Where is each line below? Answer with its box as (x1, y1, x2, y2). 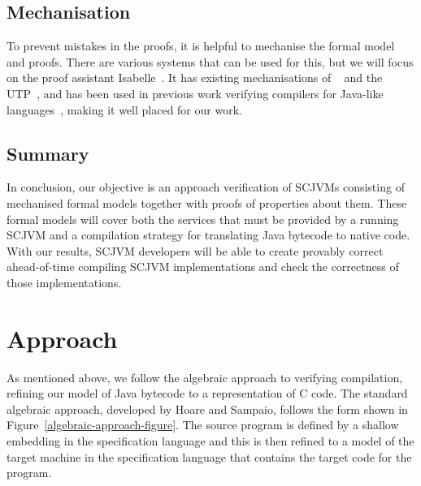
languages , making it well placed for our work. (7, 101, 242, 118)
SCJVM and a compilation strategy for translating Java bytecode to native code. (7, 226, 410, 243)
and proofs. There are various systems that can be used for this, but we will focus (7, 53, 414, 70)
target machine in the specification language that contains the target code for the (7, 448, 412, 465)
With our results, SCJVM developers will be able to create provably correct (7, 242, 384, 259)
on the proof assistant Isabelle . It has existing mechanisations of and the (7, 69, 383, 86)
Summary (7, 140, 89, 166)
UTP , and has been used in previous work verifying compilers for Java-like (7, 84, 384, 101)
